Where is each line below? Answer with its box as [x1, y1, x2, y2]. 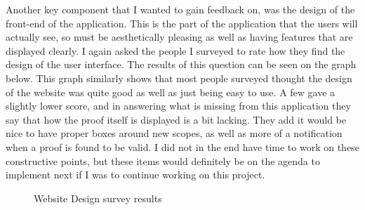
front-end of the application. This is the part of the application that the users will [6, 15, 358, 30]
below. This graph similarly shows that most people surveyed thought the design [6, 70, 352, 85]
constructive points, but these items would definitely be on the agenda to [6, 153, 320, 168]
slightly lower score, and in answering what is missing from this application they [6, 98, 351, 113]
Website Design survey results [34, 190, 162, 205]
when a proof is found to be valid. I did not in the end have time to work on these [6, 139, 359, 154]
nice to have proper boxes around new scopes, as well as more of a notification [6, 126, 343, 140]
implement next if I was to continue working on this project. [6, 167, 265, 182]
